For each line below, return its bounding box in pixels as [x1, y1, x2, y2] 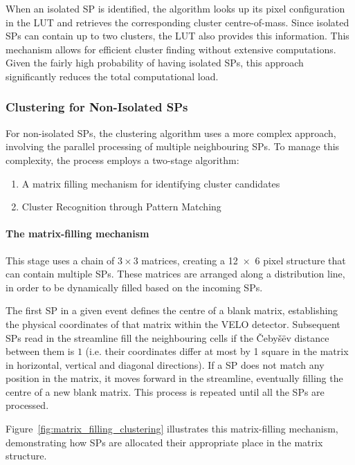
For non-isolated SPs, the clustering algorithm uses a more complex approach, [6, 125, 336, 140]
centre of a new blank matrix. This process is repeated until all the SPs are [6, 384, 325, 399]
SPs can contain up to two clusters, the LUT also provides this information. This [6, 28, 349, 43]
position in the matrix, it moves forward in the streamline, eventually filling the [6, 371, 343, 385]
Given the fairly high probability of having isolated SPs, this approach [6, 55, 304, 70]
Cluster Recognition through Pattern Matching [21, 199, 221, 214]
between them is [6, 344, 75, 358]
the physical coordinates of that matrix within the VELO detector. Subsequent [6, 316, 340, 331]
